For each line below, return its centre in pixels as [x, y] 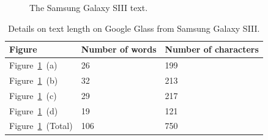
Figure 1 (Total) [41, 126]
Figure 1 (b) [34, 80]
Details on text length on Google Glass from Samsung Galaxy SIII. [134, 28]
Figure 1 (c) [33, 95]
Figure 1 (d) [34, 110]
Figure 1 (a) [33, 65]
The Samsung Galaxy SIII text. [89, 7]
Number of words [119, 49]
